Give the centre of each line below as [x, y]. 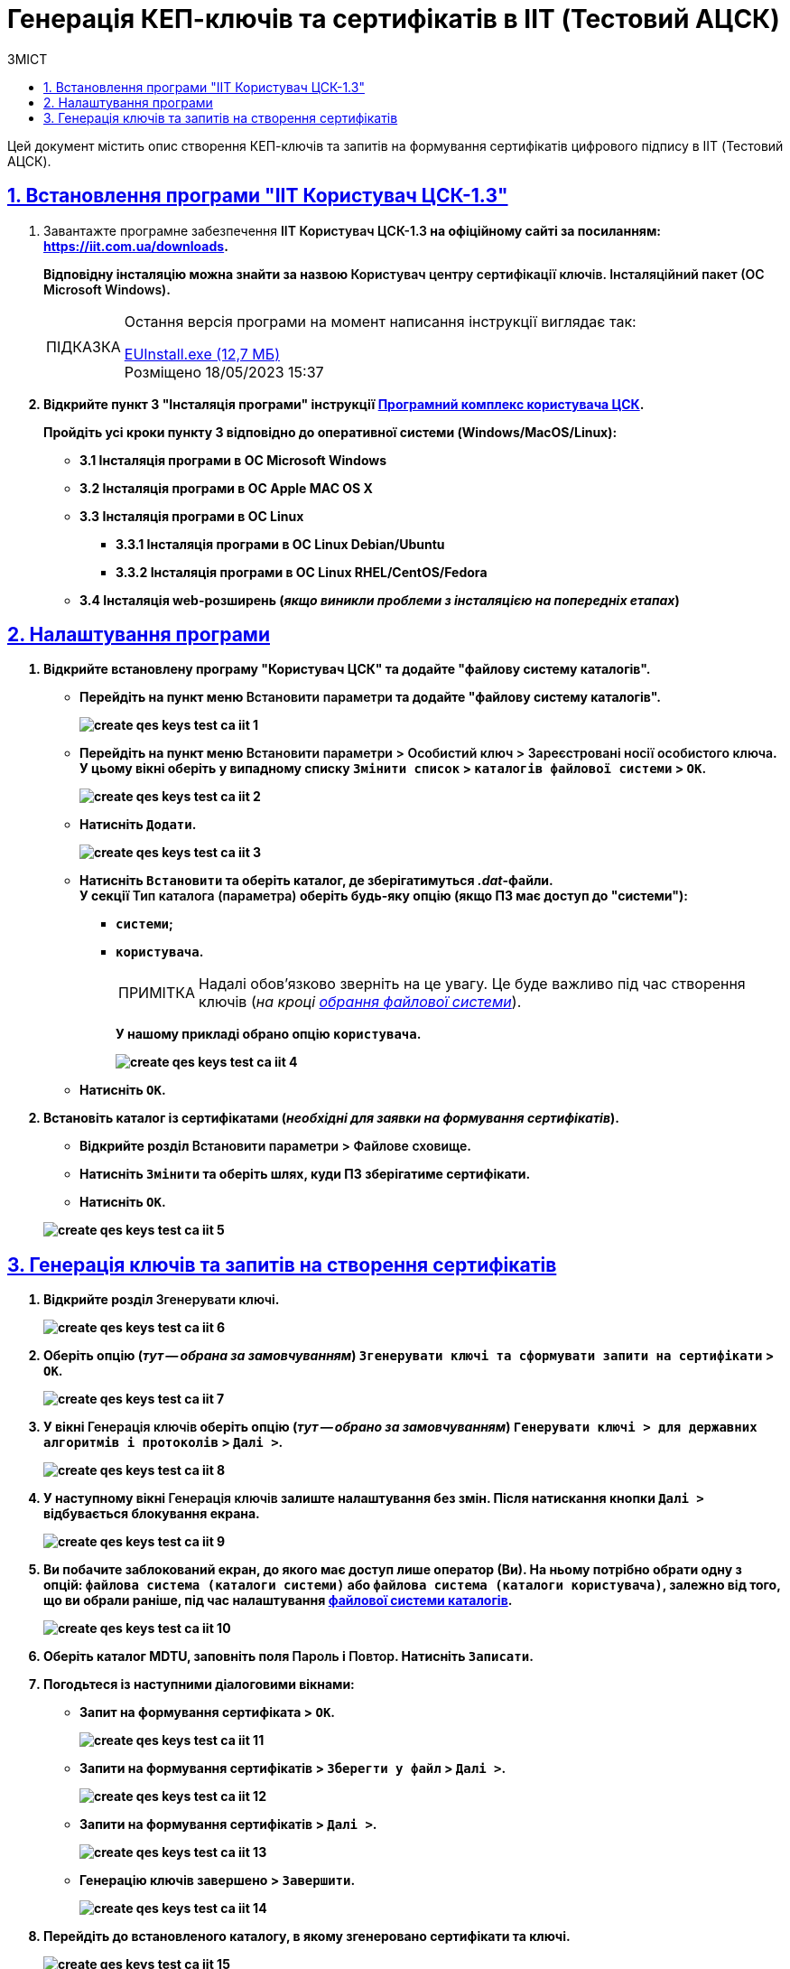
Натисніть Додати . [138, 825]
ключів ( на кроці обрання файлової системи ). [360, 1002]
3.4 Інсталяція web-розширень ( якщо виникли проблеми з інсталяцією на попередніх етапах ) [380, 600]
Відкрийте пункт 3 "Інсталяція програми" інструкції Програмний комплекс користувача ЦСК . [344, 404]
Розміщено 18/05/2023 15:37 [224, 372]
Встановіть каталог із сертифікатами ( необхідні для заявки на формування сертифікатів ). [331, 1118]
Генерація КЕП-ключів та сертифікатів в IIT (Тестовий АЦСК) [394, 19]
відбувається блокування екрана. [152, 1514]
